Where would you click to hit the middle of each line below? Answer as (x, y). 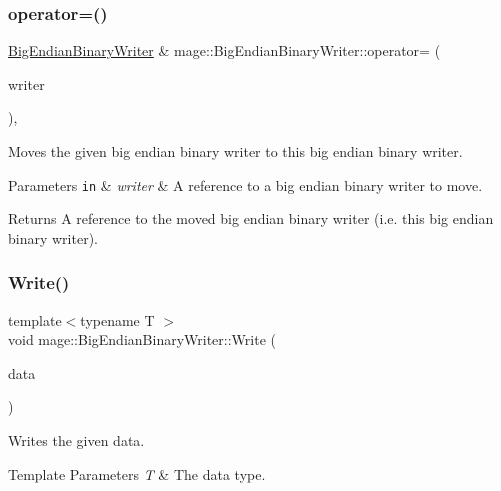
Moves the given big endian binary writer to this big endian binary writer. (235, 151)
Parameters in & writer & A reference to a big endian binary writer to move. (245, 184)
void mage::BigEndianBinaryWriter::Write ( (142, 339)
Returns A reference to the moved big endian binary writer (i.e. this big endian (251, 218)
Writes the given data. (76, 440)
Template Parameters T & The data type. (137, 473)
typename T (117, 319)
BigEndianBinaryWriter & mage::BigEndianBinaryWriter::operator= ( (224, 50)
